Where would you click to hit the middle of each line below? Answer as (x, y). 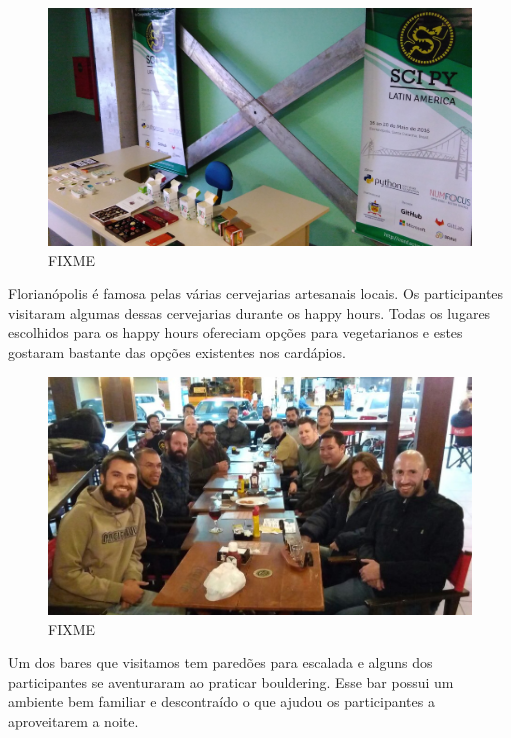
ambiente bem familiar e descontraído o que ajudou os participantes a (221, 701)
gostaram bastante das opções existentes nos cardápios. (177, 352)
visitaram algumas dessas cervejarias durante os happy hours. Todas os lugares (249, 312)
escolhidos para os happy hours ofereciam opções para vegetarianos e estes (235, 332)
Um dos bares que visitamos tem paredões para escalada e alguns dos (220, 662)
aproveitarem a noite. (73, 721)
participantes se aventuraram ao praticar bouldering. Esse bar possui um (231, 681)
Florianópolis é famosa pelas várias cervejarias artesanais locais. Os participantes (256, 293)
